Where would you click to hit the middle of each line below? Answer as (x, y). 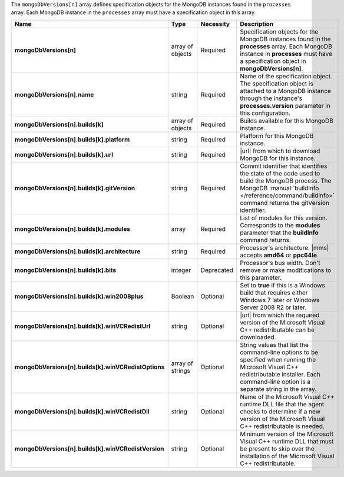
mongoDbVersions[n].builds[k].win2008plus (79, 296)
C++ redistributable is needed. (282, 426)
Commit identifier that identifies (283, 166)
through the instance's (271, 98)
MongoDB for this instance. (278, 158)
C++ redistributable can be (277, 330)
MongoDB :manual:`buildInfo (279, 188)
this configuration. (265, 113)
